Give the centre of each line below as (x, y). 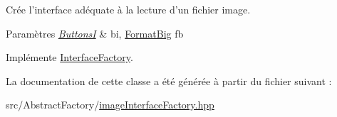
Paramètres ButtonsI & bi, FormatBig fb (95, 33)
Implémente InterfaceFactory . (69, 57)
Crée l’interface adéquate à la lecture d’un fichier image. (128, 9)
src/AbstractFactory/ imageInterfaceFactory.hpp (110, 105)
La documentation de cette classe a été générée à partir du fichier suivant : (169, 80)
